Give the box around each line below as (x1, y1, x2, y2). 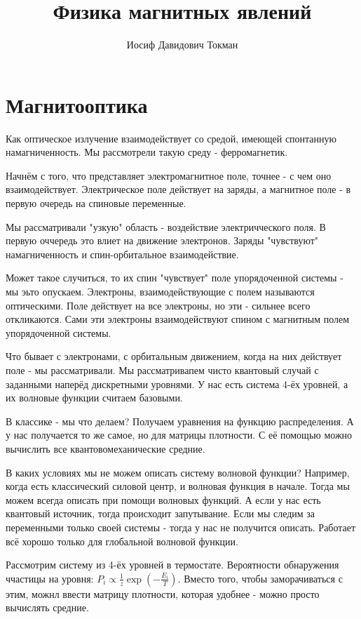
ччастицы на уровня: (6, 571, 94, 585)
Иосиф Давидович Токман (126, 37, 238, 52)
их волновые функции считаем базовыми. (6, 390, 183, 405)
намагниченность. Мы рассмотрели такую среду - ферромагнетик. (6, 145, 288, 159)
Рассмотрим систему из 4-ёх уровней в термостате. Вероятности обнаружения (6, 557, 339, 572)
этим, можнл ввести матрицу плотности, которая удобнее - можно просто (6, 586, 320, 601)
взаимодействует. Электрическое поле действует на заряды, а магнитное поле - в (6, 182, 351, 197)
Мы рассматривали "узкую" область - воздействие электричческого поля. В (6, 219, 326, 234)
